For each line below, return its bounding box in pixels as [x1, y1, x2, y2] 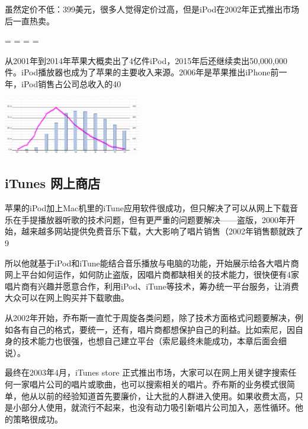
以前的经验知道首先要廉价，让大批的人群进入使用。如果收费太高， [37, 389, 295, 402]
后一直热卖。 [5, 14, 54, 27]
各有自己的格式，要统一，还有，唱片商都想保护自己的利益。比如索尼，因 [12, 323, 295, 335]
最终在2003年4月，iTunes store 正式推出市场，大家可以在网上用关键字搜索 [5, 366, 288, 379]
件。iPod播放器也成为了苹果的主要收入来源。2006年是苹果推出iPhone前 [5, 66, 279, 78]
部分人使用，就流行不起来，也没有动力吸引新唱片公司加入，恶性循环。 [21, 401, 295, 414]
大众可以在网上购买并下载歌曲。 [5, 291, 129, 304]
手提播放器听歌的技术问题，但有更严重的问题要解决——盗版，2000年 [21, 213, 287, 225]
